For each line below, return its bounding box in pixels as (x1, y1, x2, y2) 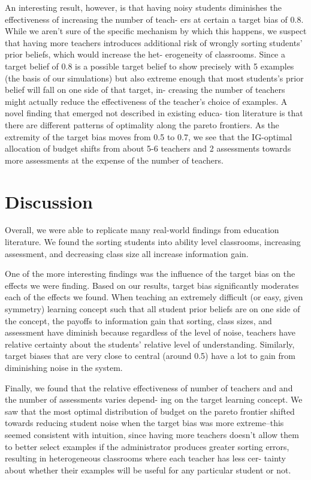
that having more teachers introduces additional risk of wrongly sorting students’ (5, 36, 303, 49)
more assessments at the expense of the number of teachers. (5, 153, 224, 166)
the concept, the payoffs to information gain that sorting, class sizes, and (5, 314, 272, 327)
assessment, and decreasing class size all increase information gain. (5, 247, 249, 259)
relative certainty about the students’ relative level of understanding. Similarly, (5, 337, 295, 350)
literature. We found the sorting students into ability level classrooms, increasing (5, 236, 301, 248)
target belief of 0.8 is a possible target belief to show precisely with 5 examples (5, 59, 294, 72)
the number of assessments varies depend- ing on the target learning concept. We (5, 393, 303, 406)
